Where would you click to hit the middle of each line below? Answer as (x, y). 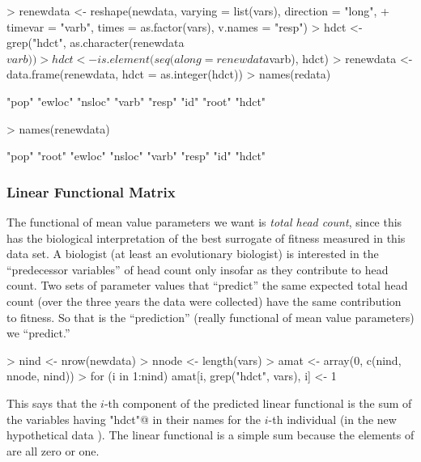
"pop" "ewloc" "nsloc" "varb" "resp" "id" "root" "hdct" (136, 101)
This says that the (52, 403)
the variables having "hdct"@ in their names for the (134, 419)
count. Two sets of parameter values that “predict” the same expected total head (207, 285)
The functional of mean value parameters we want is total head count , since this (204, 221)
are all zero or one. (53, 450)
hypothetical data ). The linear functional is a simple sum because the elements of (210, 435)
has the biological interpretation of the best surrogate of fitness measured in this (206, 237)
